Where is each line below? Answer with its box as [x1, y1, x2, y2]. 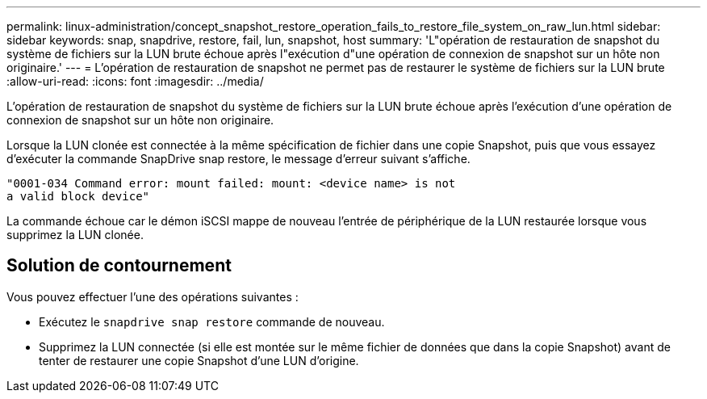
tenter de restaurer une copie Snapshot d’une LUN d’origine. [39, 353, 359, 367]
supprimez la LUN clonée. [6, 228, 144, 241]
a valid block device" [6, 190, 150, 203]
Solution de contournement [6, 255, 232, 276]
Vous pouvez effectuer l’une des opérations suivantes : [6, 289, 299, 304]
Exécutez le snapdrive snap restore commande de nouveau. [39, 314, 385, 329]
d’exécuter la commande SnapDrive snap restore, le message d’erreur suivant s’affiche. [6, 152, 471, 166]
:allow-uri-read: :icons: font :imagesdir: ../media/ [6, 74, 264, 88]
